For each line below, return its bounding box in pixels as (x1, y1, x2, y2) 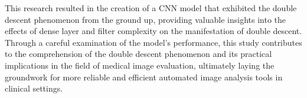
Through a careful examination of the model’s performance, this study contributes (5, 36, 302, 48)
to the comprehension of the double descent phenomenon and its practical (5, 48, 272, 60)
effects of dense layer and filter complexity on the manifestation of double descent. (5, 25, 302, 37)
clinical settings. (5, 82, 63, 94)
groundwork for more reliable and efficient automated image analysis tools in (5, 70, 283, 83)
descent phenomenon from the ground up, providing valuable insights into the (5, 13, 286, 25)
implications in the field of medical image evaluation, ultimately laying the (5, 59, 275, 71)
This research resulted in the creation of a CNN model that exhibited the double (5, 2, 297, 13)
